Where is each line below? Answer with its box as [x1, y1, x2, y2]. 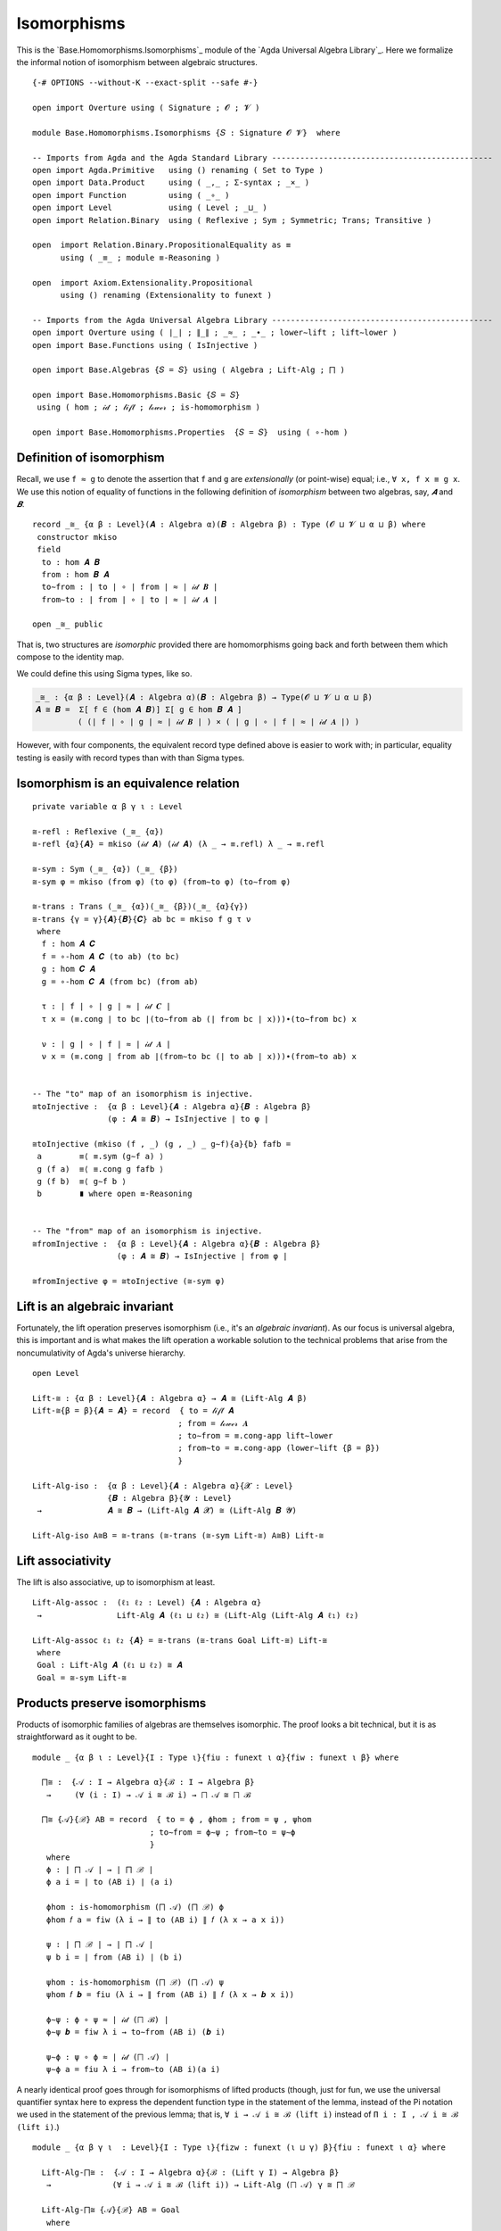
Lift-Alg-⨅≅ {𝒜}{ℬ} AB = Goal [41, 2205, 180, 2215]
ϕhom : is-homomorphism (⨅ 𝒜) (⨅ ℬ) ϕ [45, 1902, 225, 1912]
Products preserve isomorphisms [16, 1696, 207, 1711]
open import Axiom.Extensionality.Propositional [32, 278, 254, 287]
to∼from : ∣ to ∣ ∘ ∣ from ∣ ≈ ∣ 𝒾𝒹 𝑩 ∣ [41, 582, 218, 593]
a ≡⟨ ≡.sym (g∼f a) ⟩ [37, 1151, 165, 1162]
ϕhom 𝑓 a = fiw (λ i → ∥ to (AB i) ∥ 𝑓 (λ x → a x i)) [45, 1914, 285, 1925]
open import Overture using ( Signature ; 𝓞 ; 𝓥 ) [32, 103, 260, 113]
